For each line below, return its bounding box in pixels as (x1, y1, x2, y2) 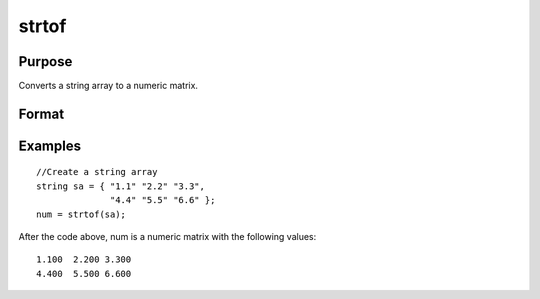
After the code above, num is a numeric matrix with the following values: (18, 231, 317, 243)
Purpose (18, 53, 73, 70)
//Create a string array (36, 166, 158, 178)
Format (18, 105, 65, 122)
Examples (18, 137, 82, 154)
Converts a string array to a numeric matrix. (18, 80, 199, 92)
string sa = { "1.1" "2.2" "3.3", (36, 180, 205, 192)
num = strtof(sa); (36, 208, 127, 220)
